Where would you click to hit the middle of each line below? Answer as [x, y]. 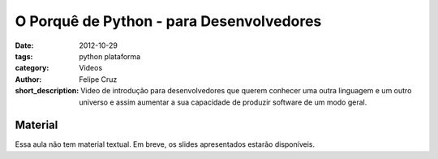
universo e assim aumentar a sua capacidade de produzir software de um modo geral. [223, 102]
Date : [24, 45]
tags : [24, 56]
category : [32, 68]
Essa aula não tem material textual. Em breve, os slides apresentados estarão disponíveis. [165, 144]
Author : [28, 79]
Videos [91, 68]
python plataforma [110, 56]
